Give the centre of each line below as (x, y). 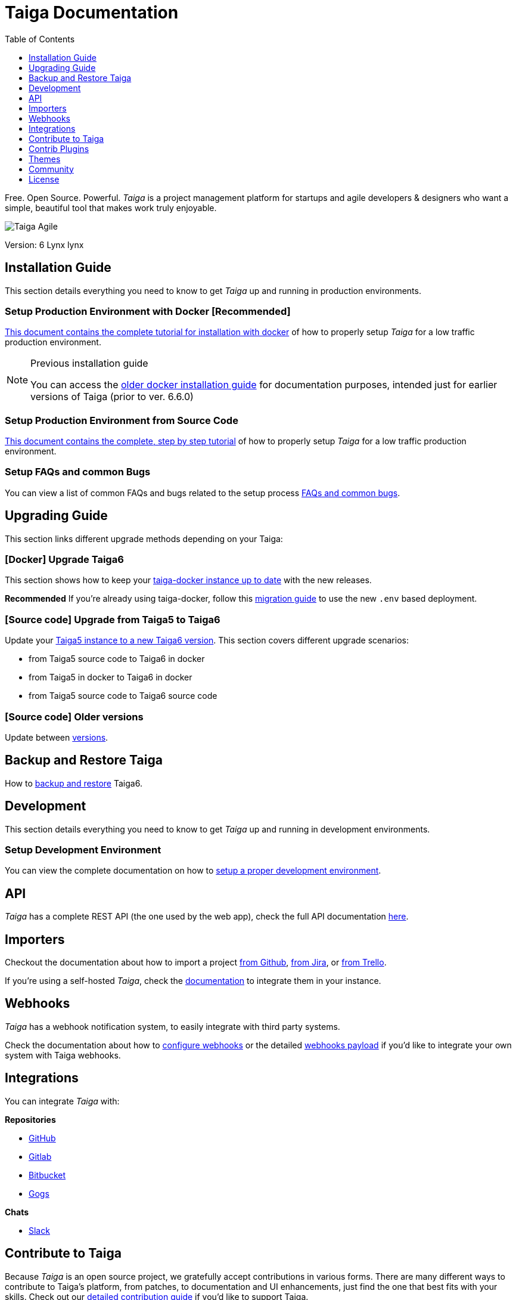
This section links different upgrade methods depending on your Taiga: (144, 538)
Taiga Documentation (92, 13)
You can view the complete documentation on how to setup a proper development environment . (193, 871)
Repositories (30, 1119)
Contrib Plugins (59, 148)
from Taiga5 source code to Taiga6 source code (123, 696)
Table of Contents (40, 39)
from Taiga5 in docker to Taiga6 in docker (111, 677)
